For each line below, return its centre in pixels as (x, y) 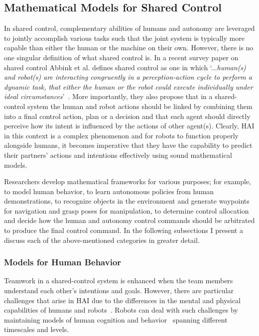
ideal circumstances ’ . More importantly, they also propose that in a (108, 96)
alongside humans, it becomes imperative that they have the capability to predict (128, 145)
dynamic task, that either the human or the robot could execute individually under (129, 86)
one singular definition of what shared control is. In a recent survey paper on (121, 57)
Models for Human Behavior (63, 262)
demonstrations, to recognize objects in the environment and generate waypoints (127, 201)
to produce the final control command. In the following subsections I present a (124, 230)
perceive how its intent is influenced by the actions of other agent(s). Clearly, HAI (129, 126)
